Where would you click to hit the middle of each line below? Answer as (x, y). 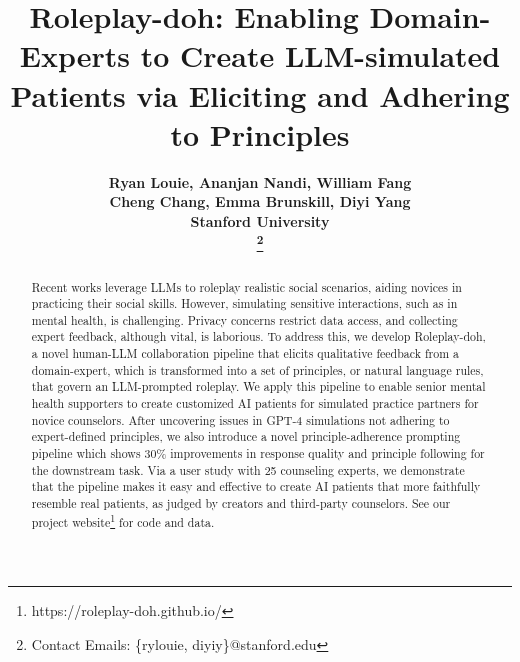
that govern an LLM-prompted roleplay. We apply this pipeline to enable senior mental (258, 386)
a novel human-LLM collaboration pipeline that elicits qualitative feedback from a (245, 353)
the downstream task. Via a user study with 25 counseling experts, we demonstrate (248, 469)
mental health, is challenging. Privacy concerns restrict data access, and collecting (244, 319)
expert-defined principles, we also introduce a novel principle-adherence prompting (246, 436)
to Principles (260, 133)
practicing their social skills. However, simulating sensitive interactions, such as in (244, 303)
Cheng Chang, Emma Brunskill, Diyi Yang (260, 201)
